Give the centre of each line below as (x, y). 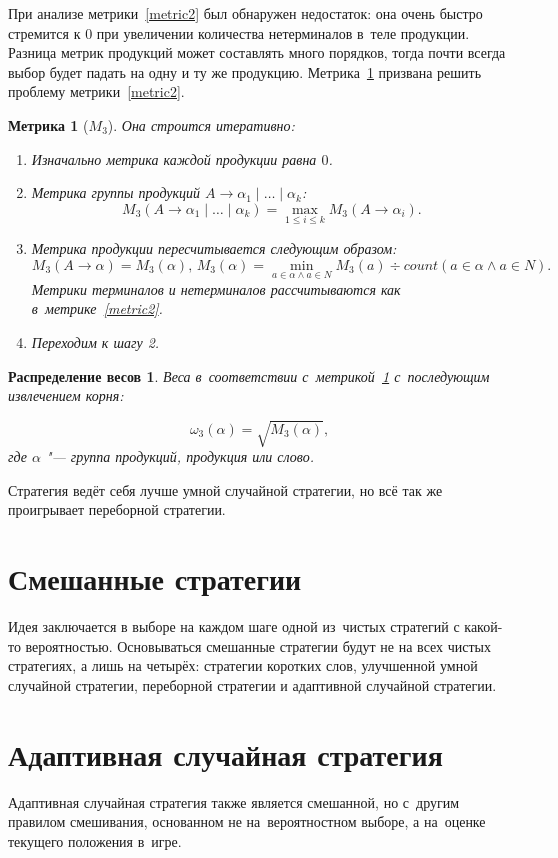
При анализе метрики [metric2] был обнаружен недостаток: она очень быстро (245, 13)
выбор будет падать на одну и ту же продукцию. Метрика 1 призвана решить (245, 71)
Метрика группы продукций (116, 192)
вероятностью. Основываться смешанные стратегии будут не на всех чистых (258, 645)
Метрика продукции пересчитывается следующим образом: (214, 247)
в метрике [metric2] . (97, 308)
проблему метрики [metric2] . (96, 91)
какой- (483, 626)
